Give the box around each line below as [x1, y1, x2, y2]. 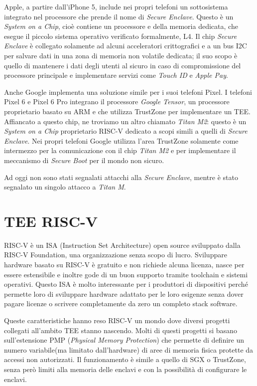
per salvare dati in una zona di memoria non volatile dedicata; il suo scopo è [4, 50, 238, 60]
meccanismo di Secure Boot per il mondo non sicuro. [4, 155, 164, 165]
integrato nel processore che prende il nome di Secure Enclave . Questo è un [4, 11, 234, 21]
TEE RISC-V [4, 210, 98, 231]
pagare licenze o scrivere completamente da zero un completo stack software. [4, 298, 238, 309]
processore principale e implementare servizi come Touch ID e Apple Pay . [4, 70, 228, 80]
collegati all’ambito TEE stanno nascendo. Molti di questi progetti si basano [4, 325, 237, 335]
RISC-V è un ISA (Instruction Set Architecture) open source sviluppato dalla [4, 239, 241, 250]
